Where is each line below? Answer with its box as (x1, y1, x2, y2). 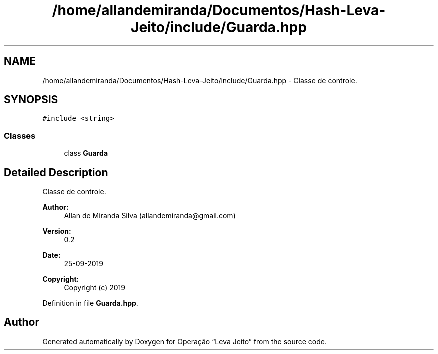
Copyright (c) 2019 (64, 283, 125, 292)
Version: (42, 227, 71, 236)
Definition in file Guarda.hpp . (42, 299, 138, 308)
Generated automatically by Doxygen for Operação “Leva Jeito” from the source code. (42, 337, 327, 346)
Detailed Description (4, 166, 108, 179)
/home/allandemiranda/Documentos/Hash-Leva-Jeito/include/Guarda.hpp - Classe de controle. (42, 76, 357, 85)
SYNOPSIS (4, 93, 58, 106)
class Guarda (64, 149, 108, 158)
